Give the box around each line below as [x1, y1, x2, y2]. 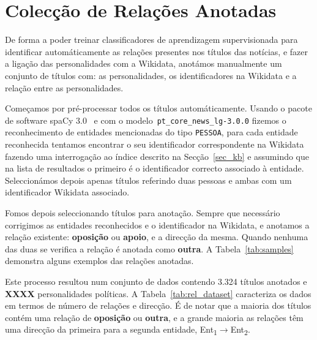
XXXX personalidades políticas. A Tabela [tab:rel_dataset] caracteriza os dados [5, 287, 311, 300]
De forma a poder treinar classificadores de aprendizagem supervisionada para [5, 33, 298, 46]
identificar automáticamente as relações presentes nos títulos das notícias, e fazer [5, 45, 308, 58]
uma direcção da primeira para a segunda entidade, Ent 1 [5, 323, 217, 338]
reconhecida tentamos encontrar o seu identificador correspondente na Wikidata [5, 138, 304, 150]
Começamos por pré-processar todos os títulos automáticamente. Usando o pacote [5, 102, 312, 115]
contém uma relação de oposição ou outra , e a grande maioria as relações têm [5, 311, 304, 323]
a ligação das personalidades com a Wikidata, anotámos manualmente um [5, 57, 282, 70]
